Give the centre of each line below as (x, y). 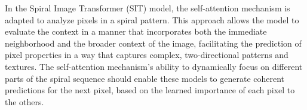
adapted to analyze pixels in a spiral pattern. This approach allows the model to (152, 19)
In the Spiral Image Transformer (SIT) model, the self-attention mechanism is (148, 8)
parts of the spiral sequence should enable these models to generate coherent (145, 78)
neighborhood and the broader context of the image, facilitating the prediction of (153, 43)
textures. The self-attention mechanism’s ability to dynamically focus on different (154, 66)
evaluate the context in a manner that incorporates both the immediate (136, 31)
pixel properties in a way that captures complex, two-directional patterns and (147, 55)
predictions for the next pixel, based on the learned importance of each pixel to (150, 90)
